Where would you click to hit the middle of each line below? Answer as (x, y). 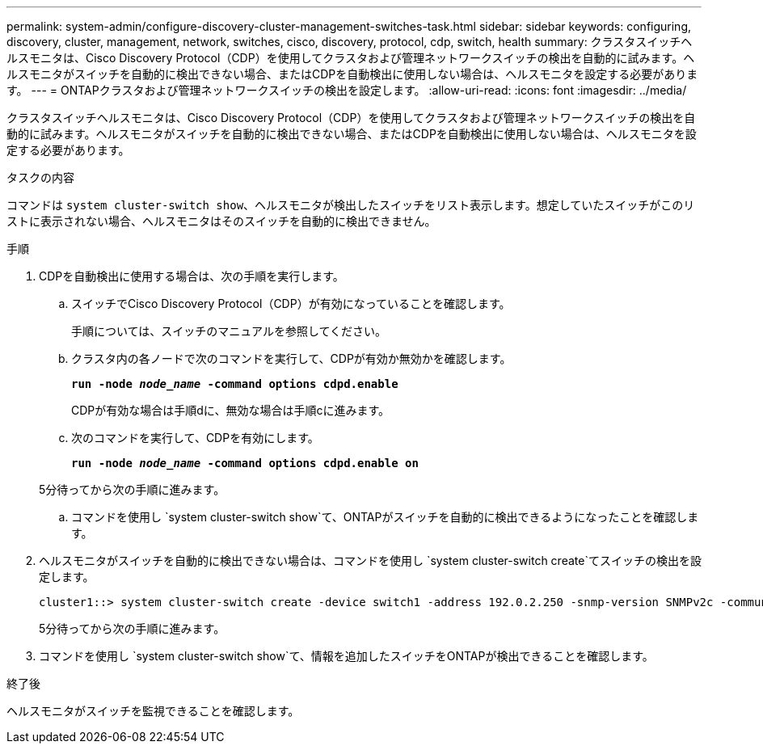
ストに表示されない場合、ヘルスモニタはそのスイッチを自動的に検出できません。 (221, 221)
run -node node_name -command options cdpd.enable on (245, 463)
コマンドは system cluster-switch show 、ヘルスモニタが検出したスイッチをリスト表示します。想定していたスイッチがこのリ (351, 205)
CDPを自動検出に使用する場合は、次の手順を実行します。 (192, 276)
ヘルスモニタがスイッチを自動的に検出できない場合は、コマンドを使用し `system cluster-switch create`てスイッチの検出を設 (370, 560)
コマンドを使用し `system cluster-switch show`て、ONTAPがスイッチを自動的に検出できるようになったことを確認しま (385, 517)
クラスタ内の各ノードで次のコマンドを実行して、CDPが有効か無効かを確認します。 (291, 358)
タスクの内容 (40, 177)
